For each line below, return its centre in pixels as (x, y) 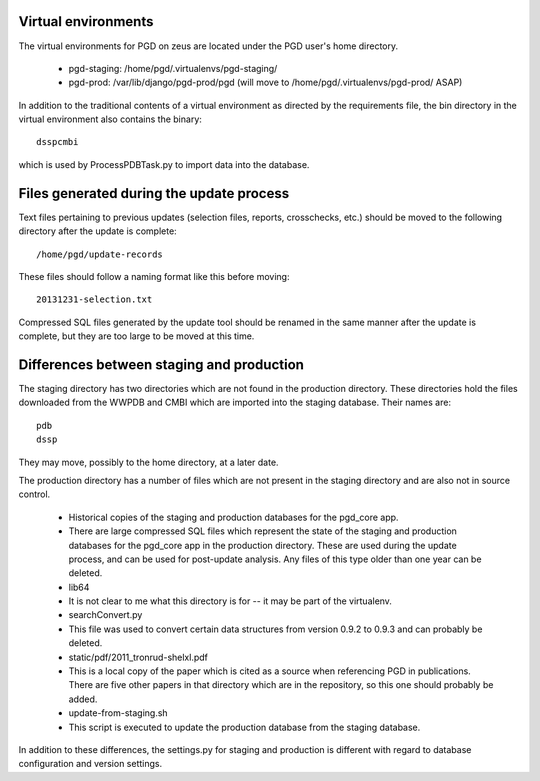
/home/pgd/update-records (100, 254)
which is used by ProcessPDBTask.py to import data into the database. (164, 164)
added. (83, 699)
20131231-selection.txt (94, 299)
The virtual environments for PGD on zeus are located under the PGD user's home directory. (208, 46)
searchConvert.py (105, 615)
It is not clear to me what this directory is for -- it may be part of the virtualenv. (230, 601)
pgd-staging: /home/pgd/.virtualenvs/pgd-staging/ (173, 68)
